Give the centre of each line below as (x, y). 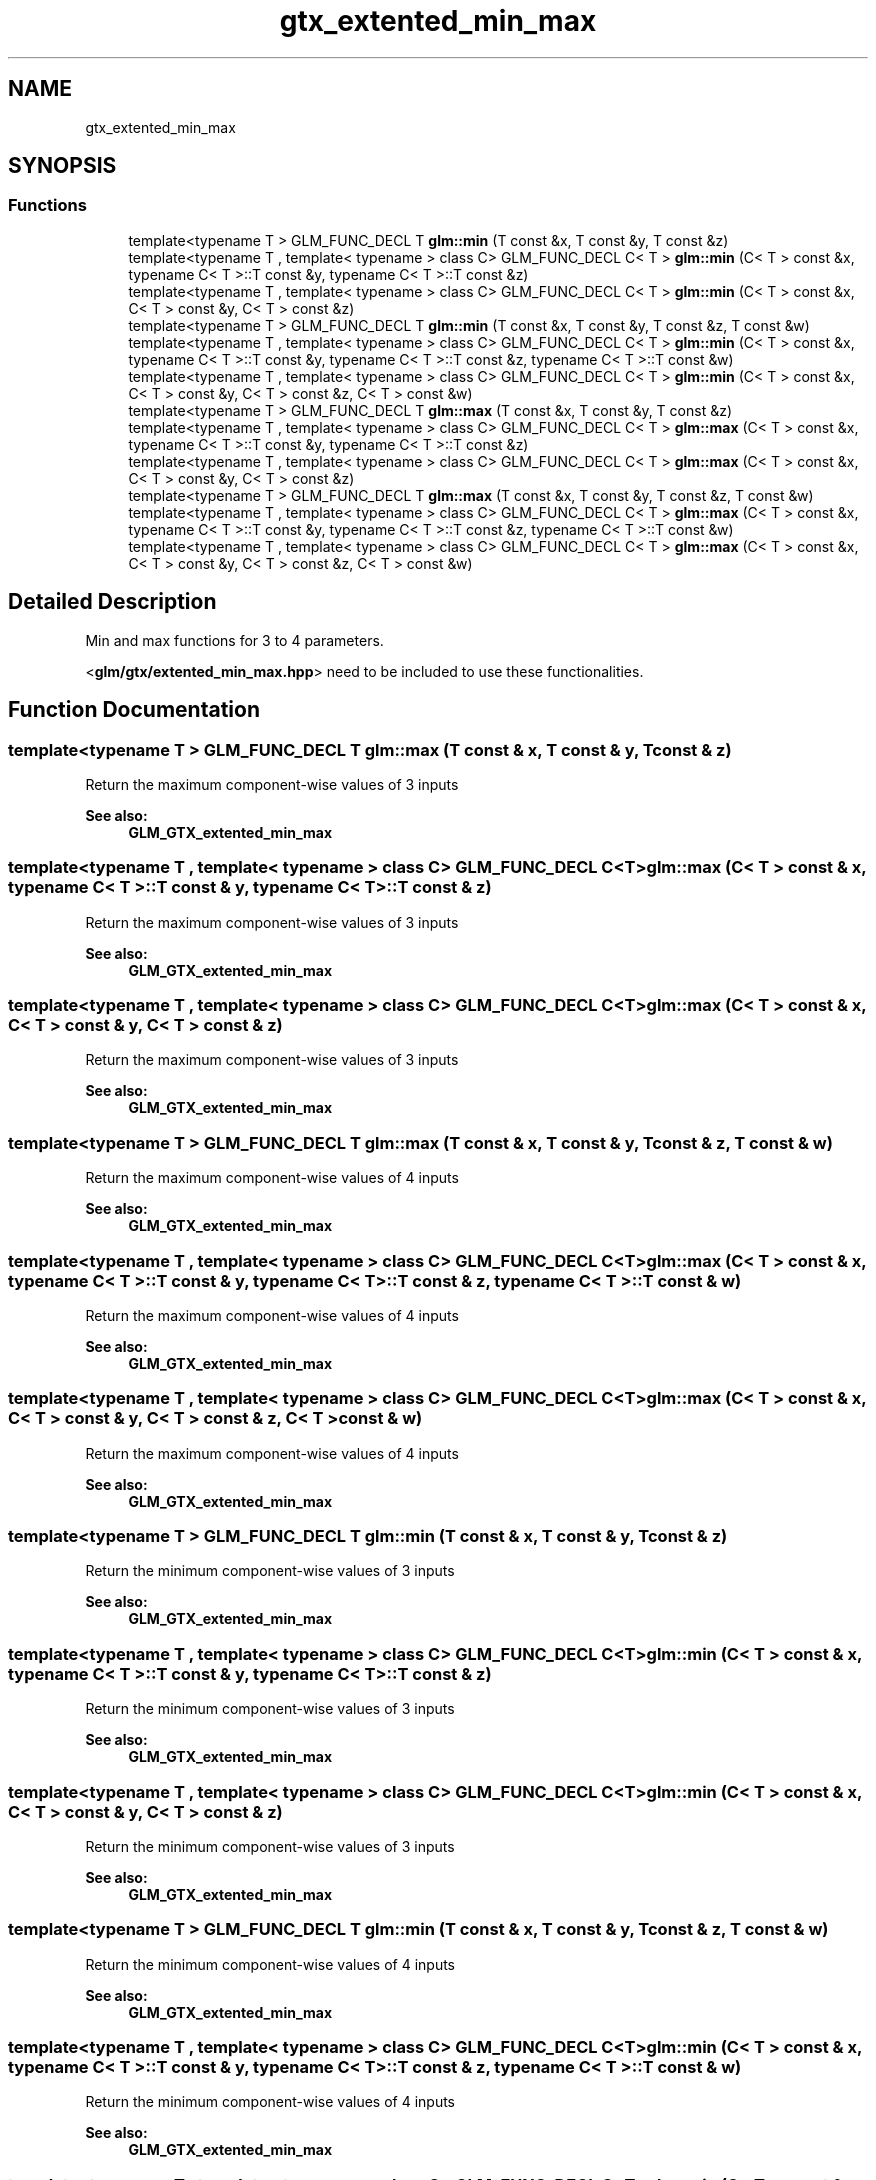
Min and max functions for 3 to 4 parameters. (234, 640)
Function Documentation (134, 710)
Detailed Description (112, 602)
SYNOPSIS (62, 166)
